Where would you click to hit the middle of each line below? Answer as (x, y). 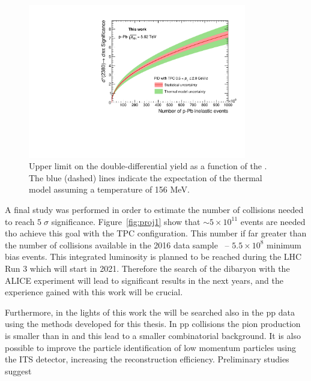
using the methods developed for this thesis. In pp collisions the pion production (153, 324)
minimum (284, 244)
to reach (20, 221)
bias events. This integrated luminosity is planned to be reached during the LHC (153, 256)
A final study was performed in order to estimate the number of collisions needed (154, 210)
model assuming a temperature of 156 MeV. (109, 189)
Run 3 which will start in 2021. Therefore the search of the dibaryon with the (147, 268)
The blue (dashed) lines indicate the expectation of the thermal (146, 177)
